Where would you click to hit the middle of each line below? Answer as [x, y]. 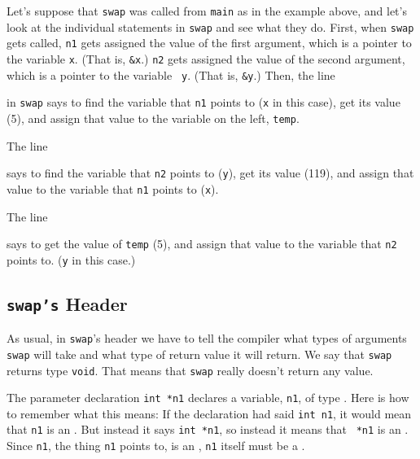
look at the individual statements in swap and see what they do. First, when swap [210, 26]
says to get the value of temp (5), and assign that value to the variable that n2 [202, 244]
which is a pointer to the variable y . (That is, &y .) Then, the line [171, 74]
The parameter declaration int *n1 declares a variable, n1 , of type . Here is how [208, 398]
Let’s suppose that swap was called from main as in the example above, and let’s [207, 11]
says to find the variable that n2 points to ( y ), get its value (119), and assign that [210, 173]
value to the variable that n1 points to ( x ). [113, 188]
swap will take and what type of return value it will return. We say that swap [199, 354]
